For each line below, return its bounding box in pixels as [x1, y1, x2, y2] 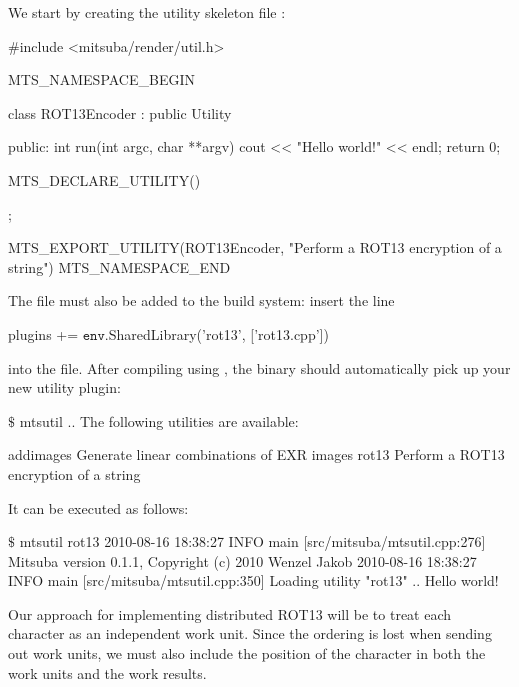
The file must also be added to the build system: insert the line [8, 290, 395, 311]
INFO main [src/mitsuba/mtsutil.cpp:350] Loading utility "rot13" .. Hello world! [8, 570, 499, 591]
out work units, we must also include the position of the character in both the [8, 643, 486, 664]
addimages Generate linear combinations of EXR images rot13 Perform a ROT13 [8, 444, 505, 465]
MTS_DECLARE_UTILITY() [8, 169, 201, 190]
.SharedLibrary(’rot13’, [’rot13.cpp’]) [104, 323, 329, 344]
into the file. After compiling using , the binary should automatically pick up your [8, 357, 511, 378]
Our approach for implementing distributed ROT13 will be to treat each [8, 603, 452, 624]
